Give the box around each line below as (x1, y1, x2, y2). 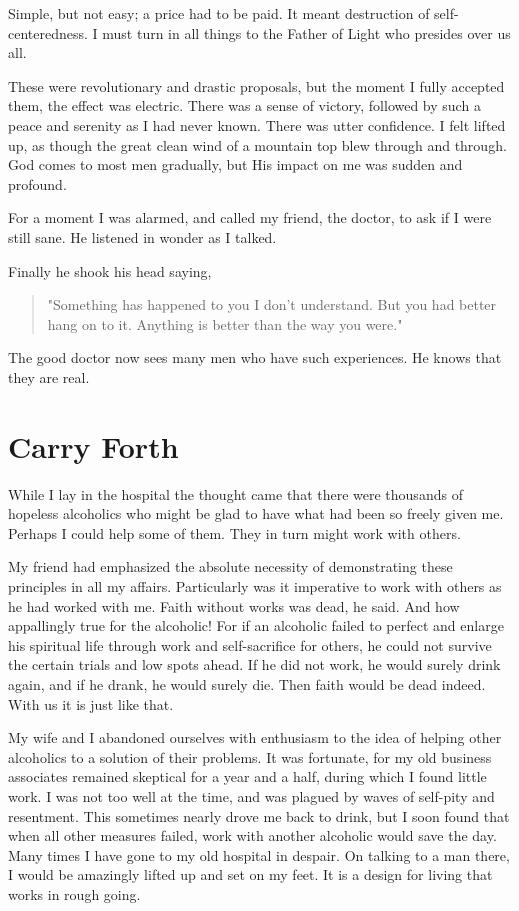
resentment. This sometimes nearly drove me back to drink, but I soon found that (8, 805, 510, 826)
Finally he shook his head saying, (8, 260, 212, 281)
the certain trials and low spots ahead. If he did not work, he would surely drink (8, 654, 501, 675)
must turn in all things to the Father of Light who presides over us (102, 22, 511, 43)
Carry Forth (8, 425, 179, 466)
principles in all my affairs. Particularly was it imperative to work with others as (8, 576, 502, 596)
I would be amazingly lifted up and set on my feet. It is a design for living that (8, 864, 493, 885)
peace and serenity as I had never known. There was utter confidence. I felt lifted (8, 114, 506, 135)
